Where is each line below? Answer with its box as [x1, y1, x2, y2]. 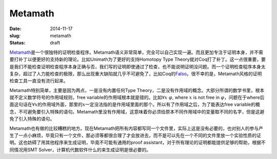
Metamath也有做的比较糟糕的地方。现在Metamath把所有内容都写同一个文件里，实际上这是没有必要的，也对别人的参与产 [9, 125, 264, 131]
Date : [9, 26, 22, 32]
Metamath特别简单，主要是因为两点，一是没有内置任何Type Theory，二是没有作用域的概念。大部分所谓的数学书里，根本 [9, 87, 265, 93]
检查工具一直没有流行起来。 [9, 78, 68, 84]
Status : [9, 40, 26, 46]
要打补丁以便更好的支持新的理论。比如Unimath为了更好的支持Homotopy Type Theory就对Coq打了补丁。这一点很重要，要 [9, 56, 266, 62]
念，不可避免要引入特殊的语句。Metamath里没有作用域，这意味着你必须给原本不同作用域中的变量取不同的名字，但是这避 [9, 108, 265, 115]
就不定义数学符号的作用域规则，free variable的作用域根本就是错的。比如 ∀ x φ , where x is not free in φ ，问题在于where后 [9, 95, 265, 101]
